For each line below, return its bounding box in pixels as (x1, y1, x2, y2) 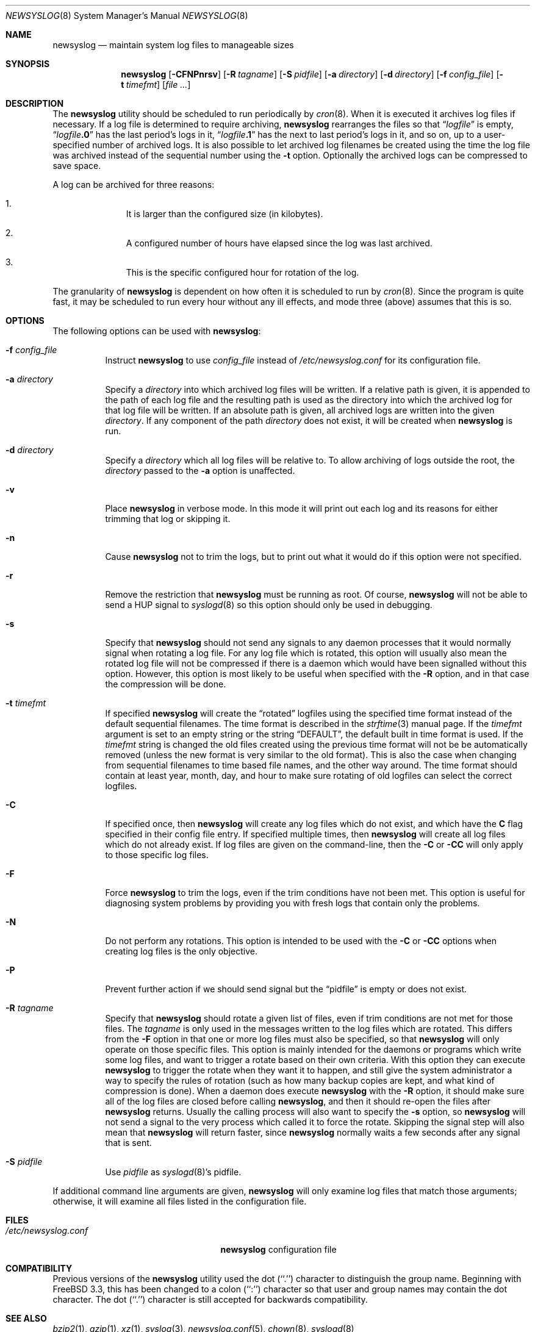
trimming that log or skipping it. (105, 514, 231, 524)
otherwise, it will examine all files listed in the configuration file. (52, 1196, 307, 1206)
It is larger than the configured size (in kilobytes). (126, 209, 323, 219)
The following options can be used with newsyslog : (52, 326, 261, 336)
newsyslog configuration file (220, 1244, 337, 1255)
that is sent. (105, 1137, 152, 1148)
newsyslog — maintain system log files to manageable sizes (52, 40, 294, 50)
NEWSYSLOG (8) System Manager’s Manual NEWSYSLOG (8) (5, 10, 248, 21)
